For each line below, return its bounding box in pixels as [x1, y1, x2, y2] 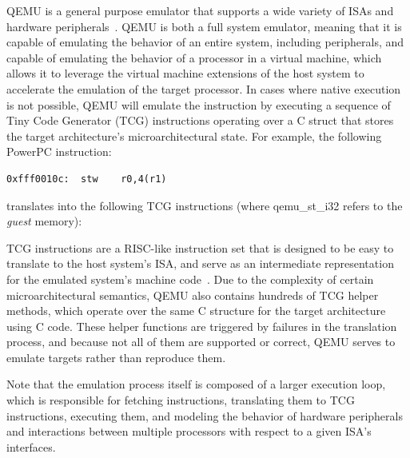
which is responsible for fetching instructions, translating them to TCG [6, 392, 355, 408]
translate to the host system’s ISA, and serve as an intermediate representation [6, 255, 394, 272]
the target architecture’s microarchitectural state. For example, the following [6, 127, 382, 144]
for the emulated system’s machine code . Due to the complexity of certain [6, 270, 374, 287]
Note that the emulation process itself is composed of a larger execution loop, [6, 376, 386, 392]
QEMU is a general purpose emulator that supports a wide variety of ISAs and [6, 2, 394, 18]
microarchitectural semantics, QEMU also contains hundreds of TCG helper [6, 286, 379, 303]
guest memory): [6, 213, 82, 229]
